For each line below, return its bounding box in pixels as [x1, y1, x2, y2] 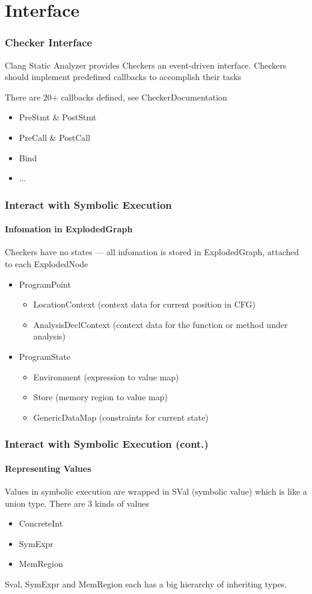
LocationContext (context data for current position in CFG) [33, 298, 255, 311]
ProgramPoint [19, 277, 71, 290]
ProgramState [19, 350, 70, 362]
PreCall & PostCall [19, 131, 91, 143]
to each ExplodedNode [5, 257, 88, 270]
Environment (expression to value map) [33, 370, 179, 383]
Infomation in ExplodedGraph [5, 223, 133, 235]
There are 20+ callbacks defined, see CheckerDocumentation [5, 90, 227, 103]
